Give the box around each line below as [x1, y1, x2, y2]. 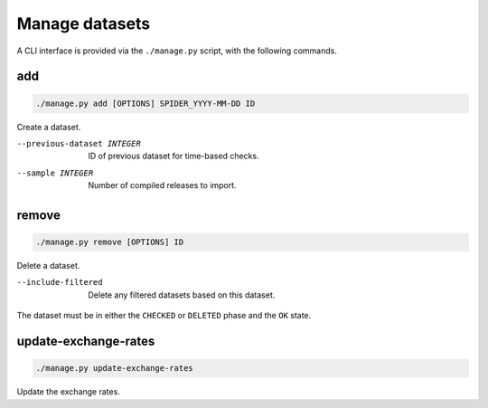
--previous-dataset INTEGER [16, 138, 142, 148]
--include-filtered [16, 277, 103, 288]
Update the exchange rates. [16, 386, 121, 397]
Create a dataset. [16, 121, 81, 132]
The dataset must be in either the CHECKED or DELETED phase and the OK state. [16, 310, 312, 321]
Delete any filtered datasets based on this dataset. [88, 289, 276, 300]
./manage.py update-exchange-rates [35, 363, 193, 374]
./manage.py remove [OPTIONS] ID [35, 237, 184, 248]
